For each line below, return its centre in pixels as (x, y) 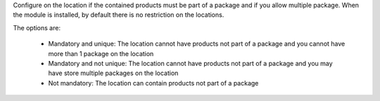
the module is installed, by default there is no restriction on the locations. (119, 15)
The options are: (37, 27)
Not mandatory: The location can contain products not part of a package (153, 83)
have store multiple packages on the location (113, 73)
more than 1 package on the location (101, 53)
